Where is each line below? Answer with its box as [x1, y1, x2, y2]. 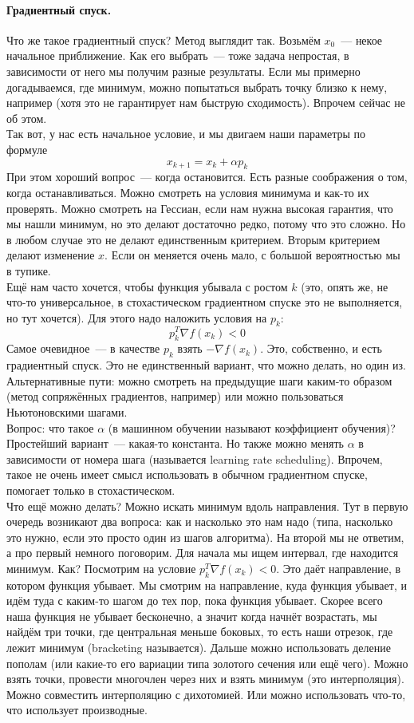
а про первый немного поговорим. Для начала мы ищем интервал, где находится [6, 544, 399, 561]
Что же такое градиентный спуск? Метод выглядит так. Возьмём [6, 31, 321, 48]
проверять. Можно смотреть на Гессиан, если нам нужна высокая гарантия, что [6, 200, 393, 216]
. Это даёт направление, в [276, 559, 401, 576]
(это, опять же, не [301, 278, 388, 294]
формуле [6, 140, 48, 157]
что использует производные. [6, 701, 148, 718]
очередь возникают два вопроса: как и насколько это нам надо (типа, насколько [6, 513, 393, 530]
